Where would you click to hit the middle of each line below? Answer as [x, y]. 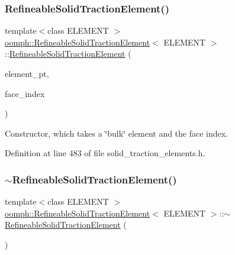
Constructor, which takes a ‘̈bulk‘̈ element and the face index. [117, 133]
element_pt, [27, 73]
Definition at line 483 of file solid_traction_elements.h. [105, 153]
